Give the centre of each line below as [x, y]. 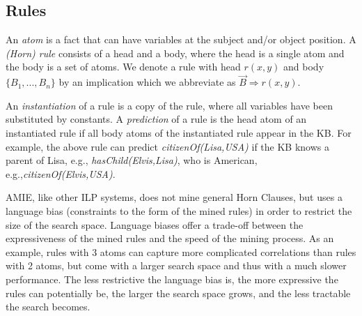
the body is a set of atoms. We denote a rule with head [123, 67]
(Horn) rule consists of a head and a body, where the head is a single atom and [175, 53]
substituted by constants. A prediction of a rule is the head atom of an [156, 119]
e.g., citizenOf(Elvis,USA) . [61, 173]
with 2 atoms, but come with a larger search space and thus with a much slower [176, 265]
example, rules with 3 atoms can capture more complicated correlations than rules [181, 251]
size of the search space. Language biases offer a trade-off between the [155, 224]
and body [304, 67]
